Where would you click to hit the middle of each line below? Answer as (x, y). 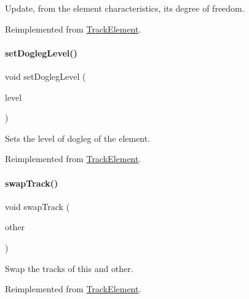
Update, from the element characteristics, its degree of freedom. (125, 8)
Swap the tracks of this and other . (69, 268)
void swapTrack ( (38, 206)
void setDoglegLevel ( (45, 76)
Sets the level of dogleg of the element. (78, 138)
